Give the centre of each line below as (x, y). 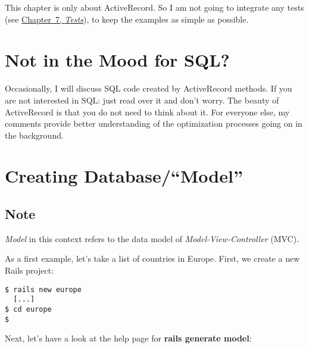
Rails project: (29, 270)
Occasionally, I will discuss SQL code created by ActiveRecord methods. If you (149, 88)
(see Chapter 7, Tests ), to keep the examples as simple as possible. (127, 19)
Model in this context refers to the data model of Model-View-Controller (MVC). (152, 238)
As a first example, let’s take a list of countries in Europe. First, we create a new (152, 258)
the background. (34, 135)
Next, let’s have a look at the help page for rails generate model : (128, 338)
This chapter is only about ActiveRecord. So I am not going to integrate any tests (154, 7)
